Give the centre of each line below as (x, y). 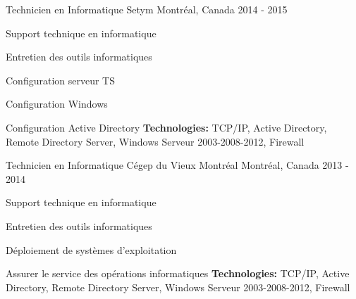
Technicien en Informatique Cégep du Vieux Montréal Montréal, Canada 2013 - (177, 165)
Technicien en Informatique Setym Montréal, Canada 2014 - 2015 (147, 9)
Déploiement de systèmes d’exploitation (91, 249)
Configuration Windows (57, 104)
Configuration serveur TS (60, 80)
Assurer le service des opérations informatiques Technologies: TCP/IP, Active (178, 273)
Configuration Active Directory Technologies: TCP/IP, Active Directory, (166, 127)
